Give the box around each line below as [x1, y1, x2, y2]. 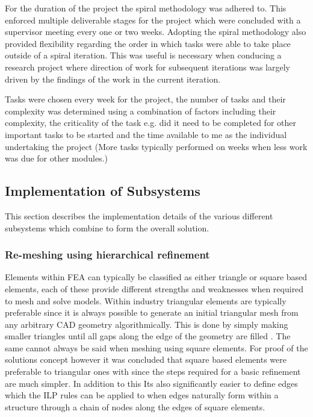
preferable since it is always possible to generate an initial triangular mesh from [5, 306, 299, 319]
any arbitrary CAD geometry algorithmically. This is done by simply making [5, 318, 288, 330]
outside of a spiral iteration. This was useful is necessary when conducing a [5, 49, 282, 61]
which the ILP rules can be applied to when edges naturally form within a [5, 389, 279, 401]
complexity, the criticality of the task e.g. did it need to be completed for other [5, 116, 296, 129]
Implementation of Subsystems [5, 181, 200, 200]
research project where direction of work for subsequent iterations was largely [5, 60, 290, 73]
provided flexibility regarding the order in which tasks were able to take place [5, 37, 291, 49]
